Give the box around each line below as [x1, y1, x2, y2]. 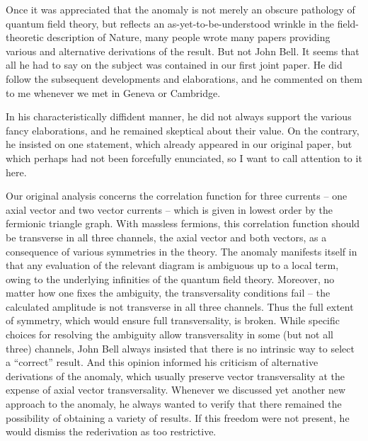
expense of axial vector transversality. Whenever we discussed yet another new [6, 382, 346, 397]
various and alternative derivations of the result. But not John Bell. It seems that [6, 43, 360, 58]
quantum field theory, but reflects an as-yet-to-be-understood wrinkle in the [6, 16, 334, 30]
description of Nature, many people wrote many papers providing [47, 30, 330, 45]
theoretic [6, 30, 44, 45]
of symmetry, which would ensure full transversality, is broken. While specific [6, 313, 340, 328]
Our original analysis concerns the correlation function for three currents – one [6, 188, 347, 203]
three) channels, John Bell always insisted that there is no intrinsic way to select [6, 340, 355, 355]
